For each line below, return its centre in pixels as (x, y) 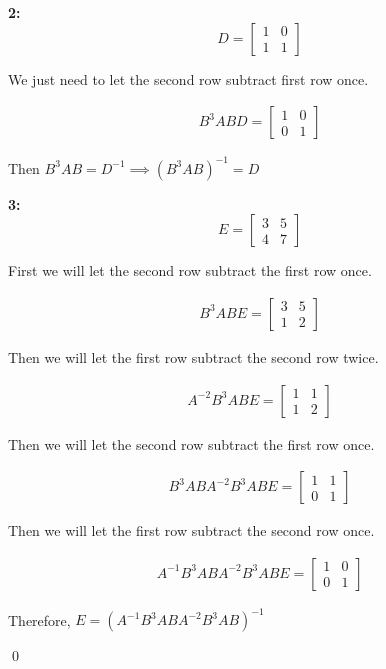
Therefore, (39, 619)
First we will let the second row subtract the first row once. (190, 270)
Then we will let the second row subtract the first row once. (191, 443)
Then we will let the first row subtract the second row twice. (193, 356)
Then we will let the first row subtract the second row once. (191, 530)
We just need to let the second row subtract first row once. (188, 78)
